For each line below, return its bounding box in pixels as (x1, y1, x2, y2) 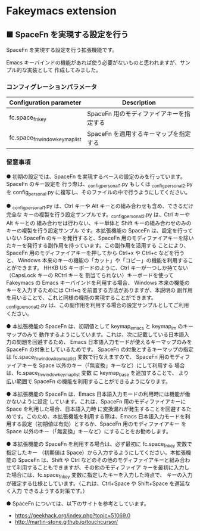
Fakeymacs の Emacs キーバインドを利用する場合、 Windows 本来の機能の (6, 279, 190, 286)
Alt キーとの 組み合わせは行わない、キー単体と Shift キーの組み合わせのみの (6, 219, 192, 226)
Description (121, 98, 156, 107)
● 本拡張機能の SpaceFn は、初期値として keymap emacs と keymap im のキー (6, 322, 193, 331)
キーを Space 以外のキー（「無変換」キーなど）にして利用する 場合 (21, 362, 186, 369)
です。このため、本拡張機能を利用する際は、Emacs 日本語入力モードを (11, 412, 186, 420)
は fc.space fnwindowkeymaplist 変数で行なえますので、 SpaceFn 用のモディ (6, 353, 185, 362)
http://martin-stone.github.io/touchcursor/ (14, 518, 118, 525)
